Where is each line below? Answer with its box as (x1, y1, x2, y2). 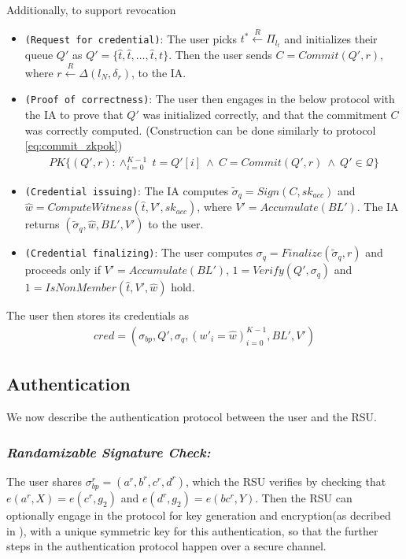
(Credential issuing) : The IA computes (24, 182, 229, 198)
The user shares (6, 472, 82, 489)
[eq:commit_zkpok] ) (24, 137, 123, 154)
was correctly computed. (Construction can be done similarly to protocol (24, 121, 376, 138)
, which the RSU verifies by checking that (185, 472, 386, 489)
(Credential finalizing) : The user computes (24, 244, 253, 261)
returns (24, 216, 60, 232)
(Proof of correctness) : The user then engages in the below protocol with (24, 91, 395, 107)
